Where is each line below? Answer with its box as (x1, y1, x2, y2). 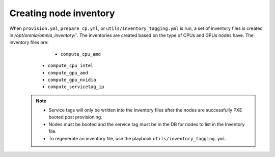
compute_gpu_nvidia (47, 76, 96, 83)
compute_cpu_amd (60, 51, 101, 57)
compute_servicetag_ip (47, 84, 104, 90)
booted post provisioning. (48, 114, 103, 120)
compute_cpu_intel (47, 63, 94, 68)
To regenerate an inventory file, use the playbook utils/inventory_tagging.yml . (48, 135, 227, 141)
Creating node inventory (9, 8, 115, 19)
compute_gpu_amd (47, 70, 89, 75)
